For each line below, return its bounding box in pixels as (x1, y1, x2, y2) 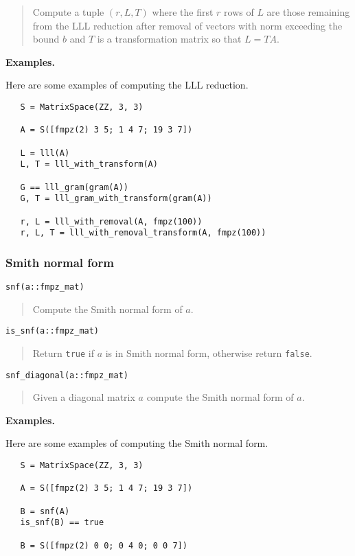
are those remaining (266, 5, 350, 19)
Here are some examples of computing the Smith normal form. (5, 436, 268, 450)
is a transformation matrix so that (97, 32, 242, 46)
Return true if (32, 345, 94, 360)
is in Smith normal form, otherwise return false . (105, 345, 312, 360)
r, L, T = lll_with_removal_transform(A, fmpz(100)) (20, 228, 266, 238)
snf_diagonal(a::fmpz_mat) (5, 370, 128, 380)
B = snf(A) (20, 506, 70, 516)
